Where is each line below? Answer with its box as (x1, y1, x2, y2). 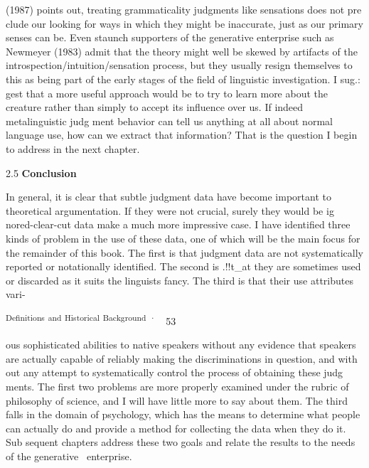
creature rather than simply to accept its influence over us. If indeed (6, 100, 304, 115)
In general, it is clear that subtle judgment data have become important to (6, 189, 331, 204)
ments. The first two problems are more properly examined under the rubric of (6, 378, 349, 393)
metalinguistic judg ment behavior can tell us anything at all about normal (6, 113, 333, 128)
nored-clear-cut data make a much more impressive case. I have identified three (6, 217, 351, 232)
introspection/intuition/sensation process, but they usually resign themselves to (6, 58, 353, 73)
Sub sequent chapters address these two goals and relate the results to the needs (6, 435, 355, 450)
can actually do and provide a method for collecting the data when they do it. (6, 420, 346, 435)
